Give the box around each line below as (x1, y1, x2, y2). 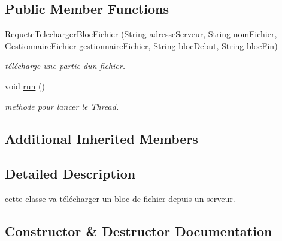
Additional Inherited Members (5, 129, 198, 147)
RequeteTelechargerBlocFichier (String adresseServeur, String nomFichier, (5, 28, 277, 40)
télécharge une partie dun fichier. (5, 59, 125, 72)
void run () (5, 79, 45, 92)
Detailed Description (5, 164, 136, 183)
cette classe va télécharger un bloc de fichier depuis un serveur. (5, 192, 235, 205)
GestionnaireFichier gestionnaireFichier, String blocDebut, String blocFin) (5, 39, 278, 52)
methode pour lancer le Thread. (5, 100, 119, 112)
